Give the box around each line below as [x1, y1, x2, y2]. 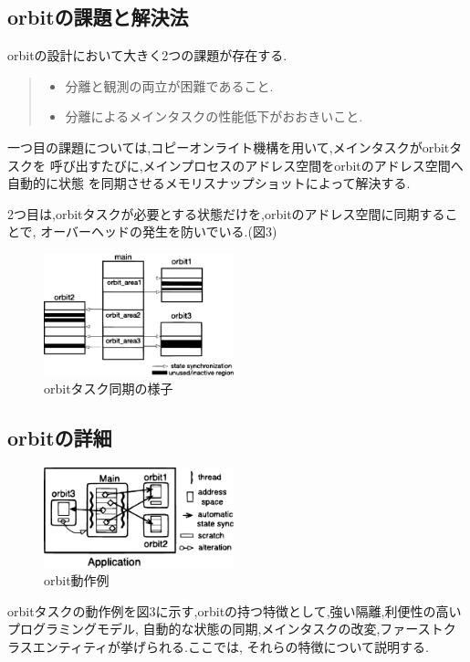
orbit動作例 [44, 571, 110, 590]
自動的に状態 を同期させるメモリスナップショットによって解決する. [7, 173, 411, 193]
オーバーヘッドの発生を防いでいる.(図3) [40, 222, 277, 241]
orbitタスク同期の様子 [44, 379, 173, 398]
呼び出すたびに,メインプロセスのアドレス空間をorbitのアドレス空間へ [49, 155, 464, 174]
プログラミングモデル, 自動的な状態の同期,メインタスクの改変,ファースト [7, 619, 444, 638]
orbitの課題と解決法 [7, 3, 189, 31]
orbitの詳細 [7, 424, 112, 452]
